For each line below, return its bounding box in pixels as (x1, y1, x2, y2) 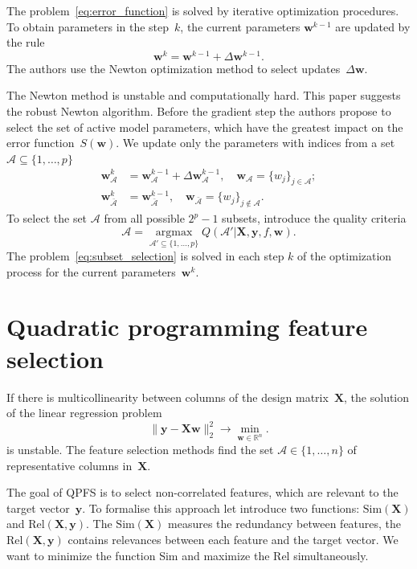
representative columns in (6, 456, 133, 473)
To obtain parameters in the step (6, 18, 170, 35)
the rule (6, 34, 45, 51)
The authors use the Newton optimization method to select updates (6, 59, 341, 76)
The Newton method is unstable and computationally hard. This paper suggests (6, 87, 401, 104)
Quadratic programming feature (6, 310, 368, 343)
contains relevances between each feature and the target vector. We (67, 530, 399, 547)
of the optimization (297, 248, 392, 264)
